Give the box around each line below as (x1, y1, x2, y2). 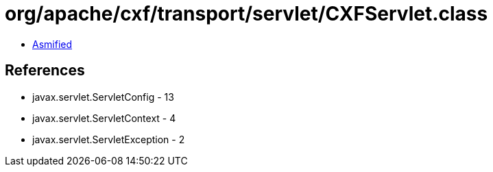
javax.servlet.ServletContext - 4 (32, 112, 176, 124)
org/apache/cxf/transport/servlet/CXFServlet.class (5, 2, 488, 25)
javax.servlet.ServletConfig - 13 (32, 90, 174, 103)
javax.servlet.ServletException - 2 (32, 133, 185, 145)
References (5, 62, 85, 79)
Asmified (32, 38, 73, 50)
